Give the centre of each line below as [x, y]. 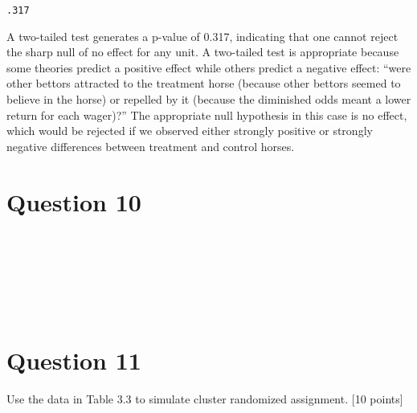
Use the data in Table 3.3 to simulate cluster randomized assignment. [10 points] [205, 398]
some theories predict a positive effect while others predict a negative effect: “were [209, 67]
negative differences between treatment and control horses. [151, 146]
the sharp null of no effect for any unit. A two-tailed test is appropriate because [203, 52]
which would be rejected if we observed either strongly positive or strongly [190, 131]
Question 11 [74, 360]
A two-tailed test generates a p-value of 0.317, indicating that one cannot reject [202, 36]
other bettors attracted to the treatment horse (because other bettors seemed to [204, 83]
